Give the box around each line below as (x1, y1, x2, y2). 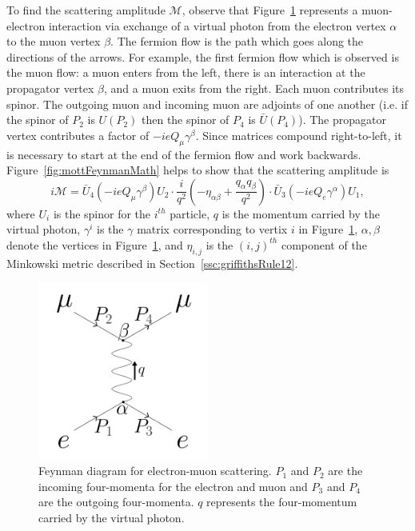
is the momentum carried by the (221, 205, 380, 222)
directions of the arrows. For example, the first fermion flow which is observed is (6, 48, 399, 65)
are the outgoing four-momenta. (38, 493, 194, 510)
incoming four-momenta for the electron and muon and (38, 477, 308, 494)
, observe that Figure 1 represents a (182, 2, 358, 18)
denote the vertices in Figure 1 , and (6, 236, 183, 253)
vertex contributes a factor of (6, 126, 150, 143)
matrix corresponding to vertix (137, 221, 288, 238)
